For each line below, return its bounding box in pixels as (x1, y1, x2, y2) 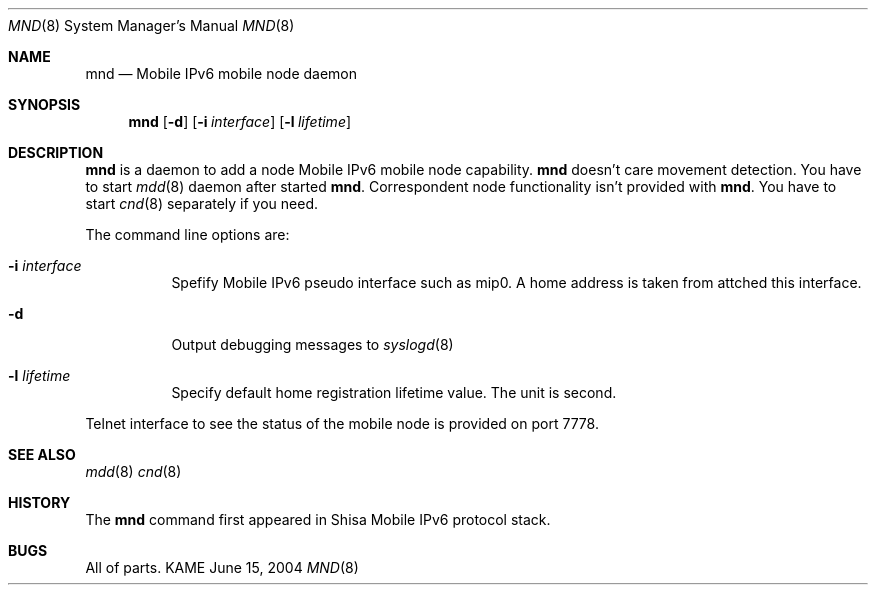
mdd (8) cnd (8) (85, 463, 182, 480)
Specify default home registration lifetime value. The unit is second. (171, 384, 617, 401)
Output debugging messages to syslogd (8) (171, 336, 454, 353)
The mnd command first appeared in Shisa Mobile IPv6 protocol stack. (85, 511, 551, 528)
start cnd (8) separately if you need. (85, 195, 319, 212)
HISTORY (8, 494, 71, 511)
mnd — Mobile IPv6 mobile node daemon (85, 65, 358, 82)
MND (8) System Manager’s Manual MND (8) (8, 17, 295, 34)
